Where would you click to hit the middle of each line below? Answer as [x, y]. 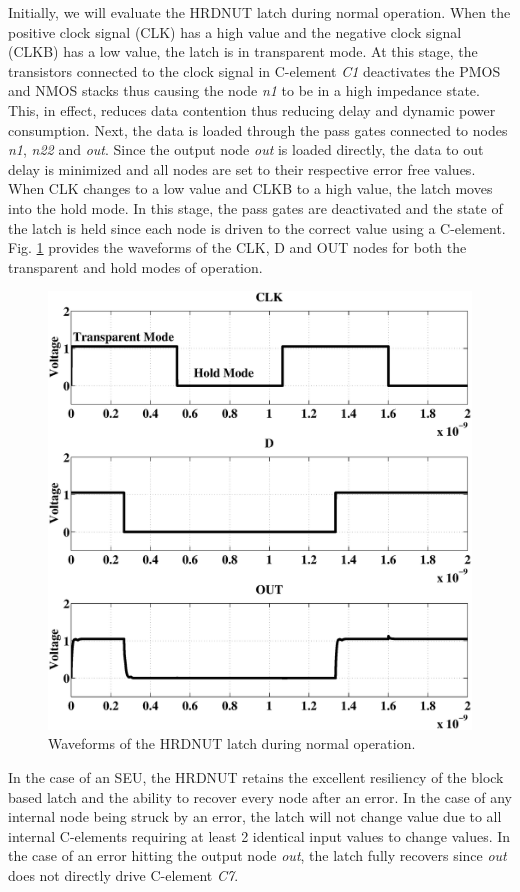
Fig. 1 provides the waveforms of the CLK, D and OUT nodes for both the [237, 247]
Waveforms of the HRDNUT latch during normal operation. [232, 743]
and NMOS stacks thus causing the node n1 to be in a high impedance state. [244, 90]
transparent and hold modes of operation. [135, 266]
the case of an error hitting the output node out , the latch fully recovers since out [257, 855]
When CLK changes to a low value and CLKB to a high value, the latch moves [250, 188]
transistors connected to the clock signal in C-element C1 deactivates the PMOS [254, 70]
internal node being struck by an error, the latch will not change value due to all [255, 816]
